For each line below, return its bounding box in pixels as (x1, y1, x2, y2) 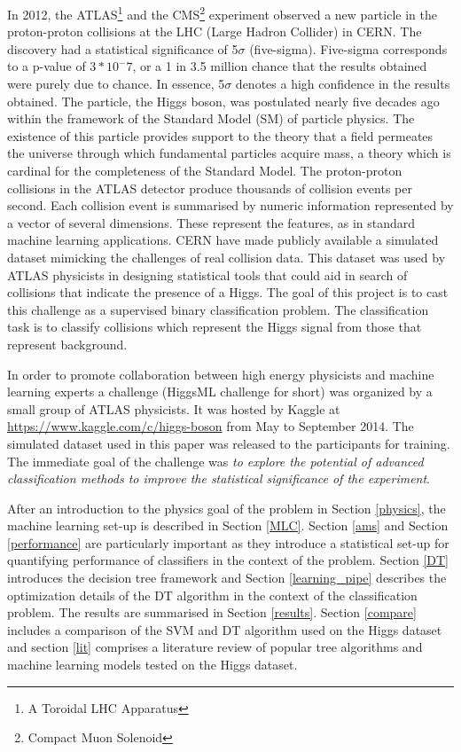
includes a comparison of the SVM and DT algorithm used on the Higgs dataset (7, 620, 442, 638)
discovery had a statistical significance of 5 (7, 39, 238, 58)
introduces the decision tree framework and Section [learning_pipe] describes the (7, 568, 447, 587)
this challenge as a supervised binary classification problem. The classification (7, 300, 429, 318)
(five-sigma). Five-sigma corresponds (249, 39, 448, 58)
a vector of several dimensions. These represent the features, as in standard (7, 213, 416, 231)
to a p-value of (7, 57, 86, 75)
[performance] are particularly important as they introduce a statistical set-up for (7, 533, 449, 552)
